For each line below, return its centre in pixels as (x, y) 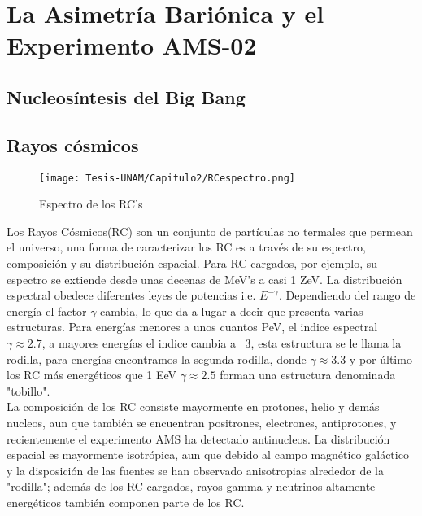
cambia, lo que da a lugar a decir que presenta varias (232, 310)
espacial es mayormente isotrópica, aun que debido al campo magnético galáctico (208, 455)
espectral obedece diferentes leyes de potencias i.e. (131, 295)
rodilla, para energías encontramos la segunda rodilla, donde (157, 359)
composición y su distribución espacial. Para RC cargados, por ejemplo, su (192, 262)
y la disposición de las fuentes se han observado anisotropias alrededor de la (195, 470)
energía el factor (47, 310)
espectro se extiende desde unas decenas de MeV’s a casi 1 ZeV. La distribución (204, 279)
